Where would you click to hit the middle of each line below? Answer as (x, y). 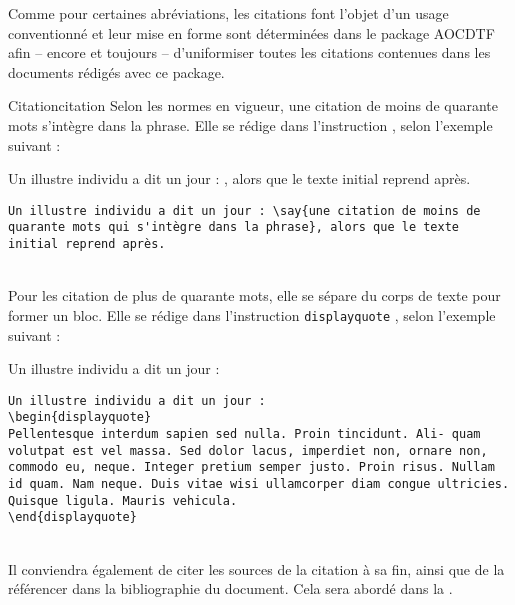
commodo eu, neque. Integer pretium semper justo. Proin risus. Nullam (251, 467)
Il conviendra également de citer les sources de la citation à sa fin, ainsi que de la (256, 568)
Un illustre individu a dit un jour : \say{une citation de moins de (244, 210)
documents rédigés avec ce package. (116, 71)
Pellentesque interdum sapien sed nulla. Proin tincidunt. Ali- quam (244, 434)
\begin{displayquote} (80, 417)
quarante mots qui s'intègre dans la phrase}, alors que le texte (234, 227)
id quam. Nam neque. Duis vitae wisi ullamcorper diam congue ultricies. (259, 484)
